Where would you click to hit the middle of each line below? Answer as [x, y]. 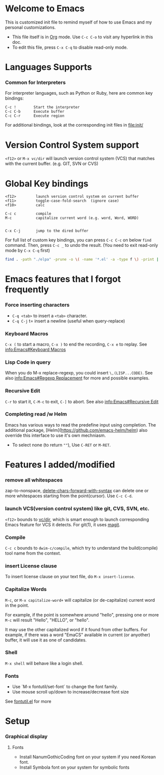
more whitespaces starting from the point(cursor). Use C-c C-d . [69, 496]
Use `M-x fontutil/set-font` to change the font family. [65, 687]
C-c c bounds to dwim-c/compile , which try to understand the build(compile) [82, 548]
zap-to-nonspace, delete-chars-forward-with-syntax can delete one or [77, 491]
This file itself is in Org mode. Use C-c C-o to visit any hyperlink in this [82, 37]
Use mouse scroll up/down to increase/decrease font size [70, 692]
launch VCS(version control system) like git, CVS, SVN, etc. [77, 508]
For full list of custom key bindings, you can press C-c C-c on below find [78, 240]
